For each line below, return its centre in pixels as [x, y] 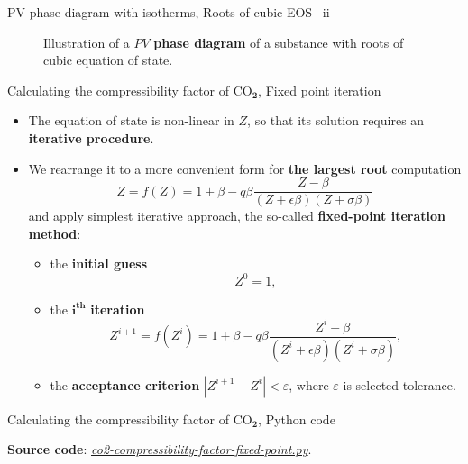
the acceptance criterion [125, 384]
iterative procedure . [91, 137]
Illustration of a [87, 42]
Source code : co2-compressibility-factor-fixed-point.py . [160, 449]
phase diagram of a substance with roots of [279, 42]
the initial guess [99, 264]
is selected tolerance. [399, 384]
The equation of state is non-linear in [131, 120]
